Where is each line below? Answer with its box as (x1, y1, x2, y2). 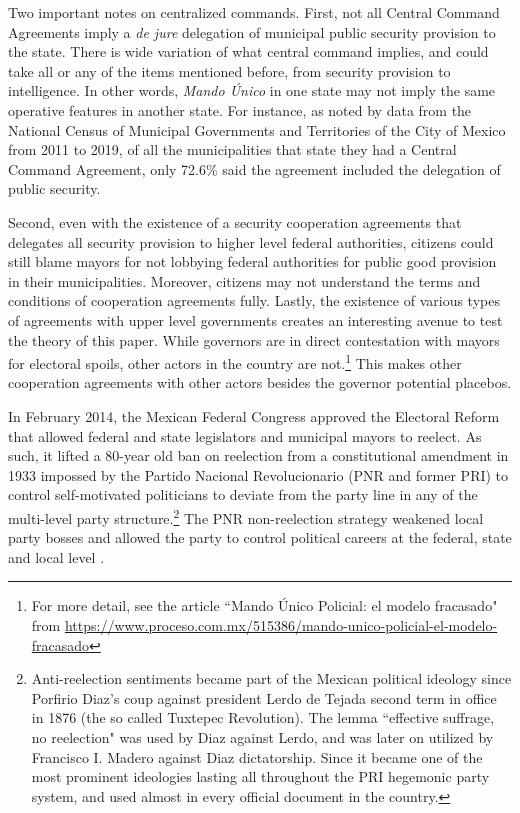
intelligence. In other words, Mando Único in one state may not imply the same (8, 80, 496, 101)
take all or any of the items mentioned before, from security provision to (8, 60, 451, 81)
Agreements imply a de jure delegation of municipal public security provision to (8, 21, 496, 42)
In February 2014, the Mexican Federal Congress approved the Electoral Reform (8, 405, 500, 426)
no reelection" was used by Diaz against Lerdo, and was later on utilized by (31, 726, 494, 747)
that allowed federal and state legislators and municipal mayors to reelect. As (8, 425, 482, 446)
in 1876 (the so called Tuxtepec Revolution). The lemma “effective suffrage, (31, 707, 495, 728)
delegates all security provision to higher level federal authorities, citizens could (8, 231, 494, 252)
